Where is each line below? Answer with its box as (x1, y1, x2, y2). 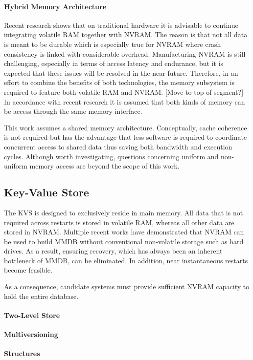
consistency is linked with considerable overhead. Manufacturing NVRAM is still (4, 48, 246, 59)
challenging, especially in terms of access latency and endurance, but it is (4, 58, 224, 68)
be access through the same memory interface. (4, 106, 142, 116)
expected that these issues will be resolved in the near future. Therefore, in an (4, 67, 238, 78)
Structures (4, 348, 40, 359)
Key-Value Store (4, 185, 89, 200)
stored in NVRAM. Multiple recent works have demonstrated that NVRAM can (4, 227, 244, 237)
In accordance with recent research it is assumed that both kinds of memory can (4, 96, 245, 106)
